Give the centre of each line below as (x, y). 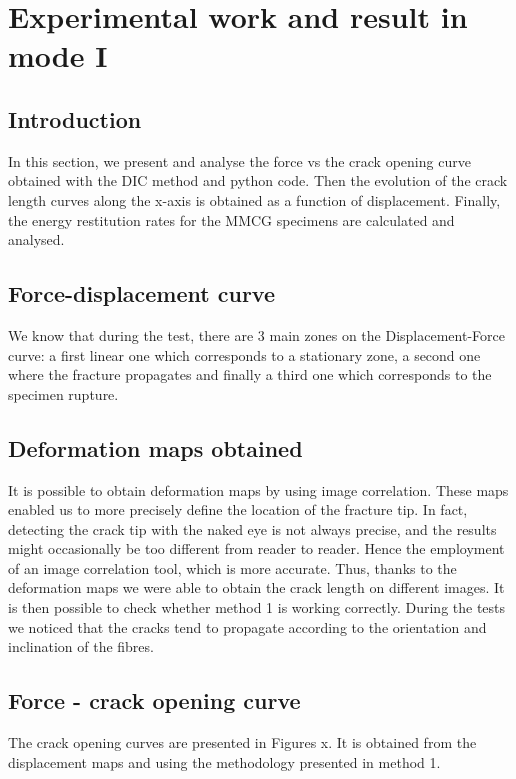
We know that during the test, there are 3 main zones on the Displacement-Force (256, 334)
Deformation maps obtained (155, 447)
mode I (58, 55)
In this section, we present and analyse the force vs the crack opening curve (239, 160)
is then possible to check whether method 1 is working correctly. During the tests (257, 607)
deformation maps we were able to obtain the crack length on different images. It (256, 587)
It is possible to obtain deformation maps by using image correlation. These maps (258, 489)
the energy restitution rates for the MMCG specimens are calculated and (231, 219)
